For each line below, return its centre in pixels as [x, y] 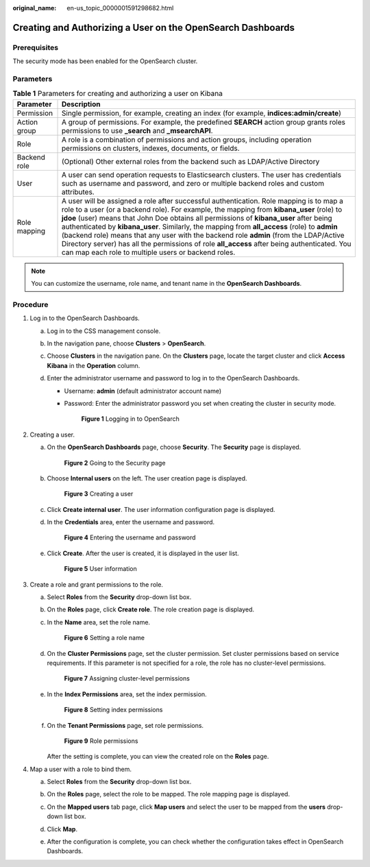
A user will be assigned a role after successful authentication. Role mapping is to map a [203, 201]
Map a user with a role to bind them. [81, 769]
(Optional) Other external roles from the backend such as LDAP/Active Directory [191, 161]
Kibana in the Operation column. [94, 365]
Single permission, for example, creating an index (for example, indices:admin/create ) [202, 113]
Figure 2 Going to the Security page [115, 463]
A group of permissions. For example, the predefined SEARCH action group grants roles [204, 122]
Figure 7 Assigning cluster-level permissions [127, 679]
